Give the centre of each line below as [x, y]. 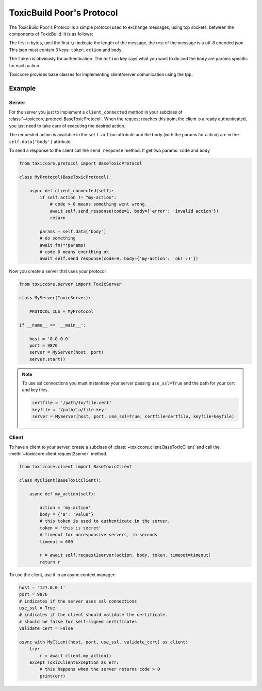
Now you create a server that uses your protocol [57, 271]
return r [50, 562]
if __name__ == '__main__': [52, 325]
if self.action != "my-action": [78, 197]
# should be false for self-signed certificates [78, 621]
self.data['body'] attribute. [41, 142]
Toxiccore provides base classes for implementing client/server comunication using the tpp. [101, 74]
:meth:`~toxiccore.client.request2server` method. [58, 454]
